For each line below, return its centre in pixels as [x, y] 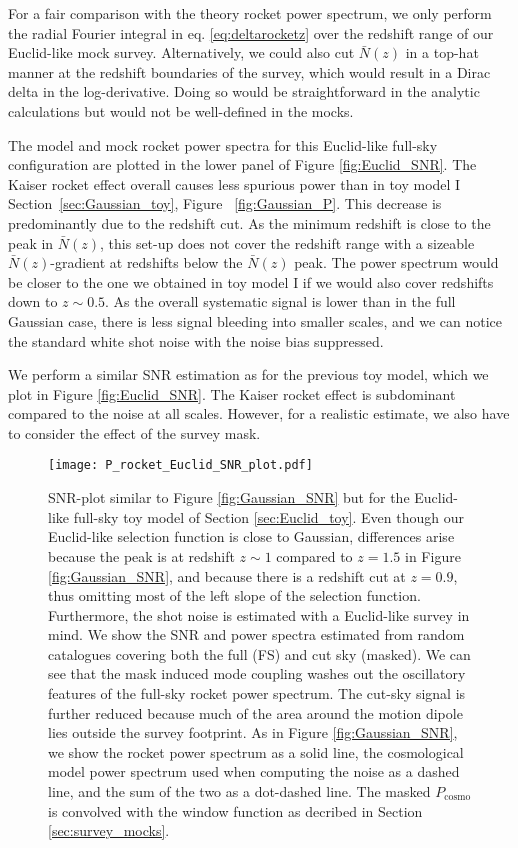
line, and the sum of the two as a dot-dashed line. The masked [239, 791]
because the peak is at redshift [141, 555]
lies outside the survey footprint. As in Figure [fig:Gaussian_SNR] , [253, 732]
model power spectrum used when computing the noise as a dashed [254, 771]
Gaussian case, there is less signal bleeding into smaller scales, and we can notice [255, 320]
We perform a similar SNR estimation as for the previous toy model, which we [248, 374]
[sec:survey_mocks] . [109, 830]
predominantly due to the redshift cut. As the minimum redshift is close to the [249, 222]
